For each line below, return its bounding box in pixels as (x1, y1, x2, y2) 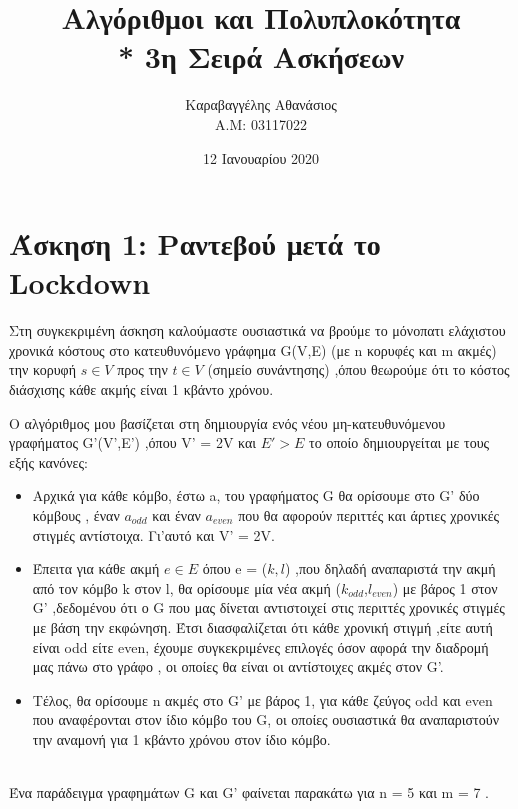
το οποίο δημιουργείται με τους (309, 432, 490, 453)
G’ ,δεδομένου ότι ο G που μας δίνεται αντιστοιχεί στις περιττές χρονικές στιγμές (32, 597, 505, 618)
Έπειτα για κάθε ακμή (32, 558, 160, 579)
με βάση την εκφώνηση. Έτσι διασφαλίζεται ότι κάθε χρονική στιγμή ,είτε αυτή (32, 616, 493, 637)
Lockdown (9, 262, 151, 303)
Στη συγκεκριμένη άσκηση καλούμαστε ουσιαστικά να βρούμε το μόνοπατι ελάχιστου (9, 320, 506, 341)
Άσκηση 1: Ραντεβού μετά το (9, 223, 381, 264)
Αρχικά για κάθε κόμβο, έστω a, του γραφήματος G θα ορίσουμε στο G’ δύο (32, 485, 480, 506)
